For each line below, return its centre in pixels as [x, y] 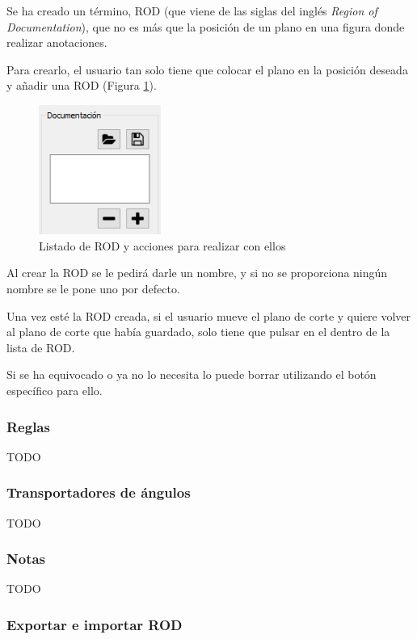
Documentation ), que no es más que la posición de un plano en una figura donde [206, 26]
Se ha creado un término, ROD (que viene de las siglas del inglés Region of [192, 11]
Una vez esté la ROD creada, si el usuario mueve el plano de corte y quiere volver [209, 315]
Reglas [28, 426]
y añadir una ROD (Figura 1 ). [82, 85]
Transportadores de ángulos [99, 492]
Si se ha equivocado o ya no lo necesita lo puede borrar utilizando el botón [192, 374]
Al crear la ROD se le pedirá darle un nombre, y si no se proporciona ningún [197, 273]
